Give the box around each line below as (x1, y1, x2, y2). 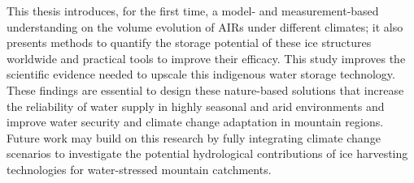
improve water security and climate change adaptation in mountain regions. (7, 113, 384, 130)
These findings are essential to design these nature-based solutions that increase (7, 81, 404, 98)
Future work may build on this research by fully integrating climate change (7, 129, 381, 146)
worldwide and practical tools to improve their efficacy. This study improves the (7, 49, 406, 66)
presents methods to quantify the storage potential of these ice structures (7, 34, 372, 51)
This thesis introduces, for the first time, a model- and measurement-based (7, 2, 379, 19)
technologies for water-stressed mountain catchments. (7, 160, 272, 177)
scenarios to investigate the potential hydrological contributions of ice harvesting (7, 145, 408, 162)
